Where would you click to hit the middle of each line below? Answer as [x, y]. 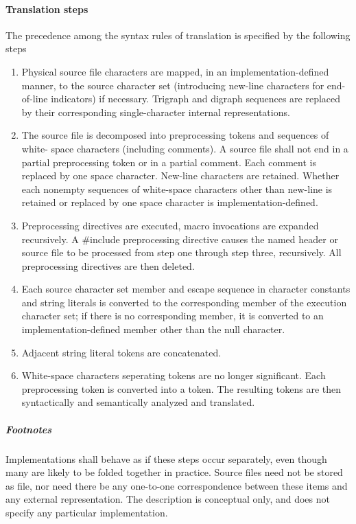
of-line [35, 99]
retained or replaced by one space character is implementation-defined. [170, 202]
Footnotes [29, 429]
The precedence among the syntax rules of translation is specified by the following [178, 35]
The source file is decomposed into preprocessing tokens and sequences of [175, 135]
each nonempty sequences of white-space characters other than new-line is [177, 189]
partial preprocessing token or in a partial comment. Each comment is [169, 162]
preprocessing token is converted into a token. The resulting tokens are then [181, 388]
